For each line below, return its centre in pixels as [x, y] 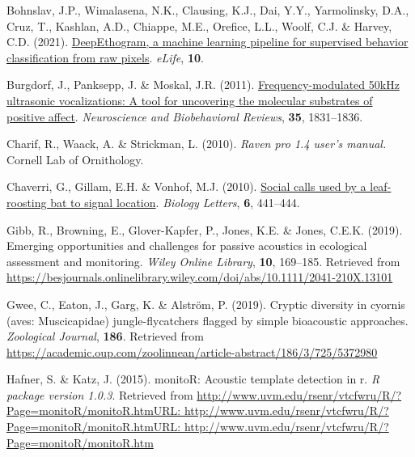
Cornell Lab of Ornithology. [75, 159]
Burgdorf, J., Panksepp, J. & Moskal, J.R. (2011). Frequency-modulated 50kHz [203, 85]
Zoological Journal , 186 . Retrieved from [105, 336]
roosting [27, 202]
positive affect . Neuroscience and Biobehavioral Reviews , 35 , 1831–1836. [185, 116]
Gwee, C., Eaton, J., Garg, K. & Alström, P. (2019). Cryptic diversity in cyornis [206, 304]
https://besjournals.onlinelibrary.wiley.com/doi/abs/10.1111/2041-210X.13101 [200, 277]
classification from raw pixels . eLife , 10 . [105, 57]
